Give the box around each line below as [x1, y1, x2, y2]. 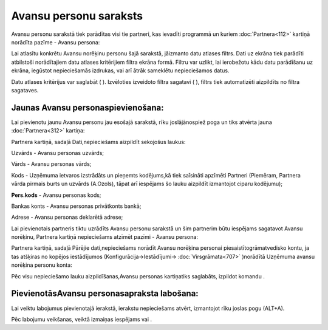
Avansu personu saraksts [11, 9, 143, 22]
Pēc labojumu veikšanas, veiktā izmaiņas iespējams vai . [11, 315, 152, 323]
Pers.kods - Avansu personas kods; [11, 191, 101, 199]
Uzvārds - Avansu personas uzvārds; [11, 149, 104, 156]
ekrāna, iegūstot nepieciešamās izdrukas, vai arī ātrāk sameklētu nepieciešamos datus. [11, 67, 230, 74]
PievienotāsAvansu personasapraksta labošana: [11, 289, 199, 299]
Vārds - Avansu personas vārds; [11, 160, 92, 168]
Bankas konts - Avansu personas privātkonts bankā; [11, 202, 142, 210]
